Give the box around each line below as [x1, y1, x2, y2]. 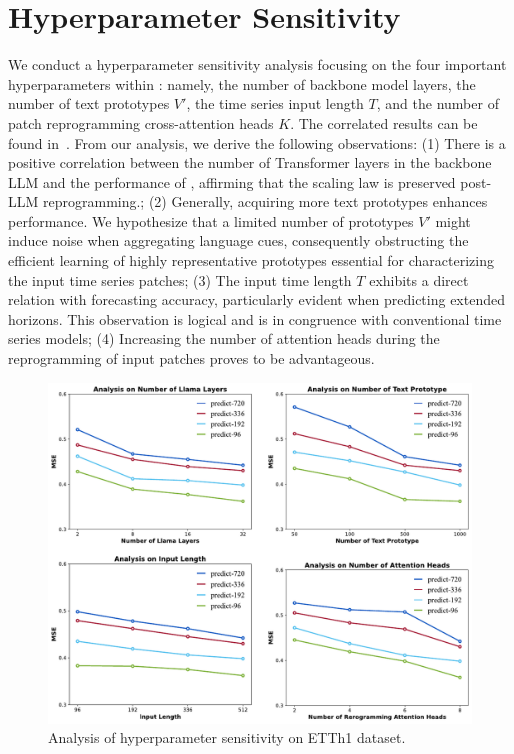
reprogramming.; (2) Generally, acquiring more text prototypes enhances [42, 191, 488, 212]
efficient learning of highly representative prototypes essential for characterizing [8, 250, 494, 271]
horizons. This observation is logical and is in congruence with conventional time [8, 308, 502, 329]
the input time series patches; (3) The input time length [8, 269, 352, 290]
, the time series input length [186, 93, 364, 114]
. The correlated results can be [290, 112, 478, 133]
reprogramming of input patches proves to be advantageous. [8, 348, 375, 369]
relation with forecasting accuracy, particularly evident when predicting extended [8, 289, 505, 310]
